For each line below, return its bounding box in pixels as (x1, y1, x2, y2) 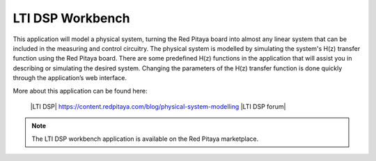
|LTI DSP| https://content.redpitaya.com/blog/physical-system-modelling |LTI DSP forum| (30, 102, 286, 111)
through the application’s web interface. (13, 74, 127, 82)
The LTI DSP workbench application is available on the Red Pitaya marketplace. (31, 135, 259, 143)
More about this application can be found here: (13, 86, 148, 95)
